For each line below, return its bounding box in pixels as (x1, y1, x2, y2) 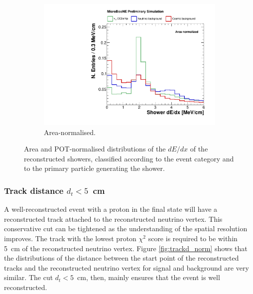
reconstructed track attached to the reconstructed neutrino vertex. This (4, 213, 223, 224)
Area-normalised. (44, 127, 96, 137)
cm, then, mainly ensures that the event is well (77, 272, 220, 283)
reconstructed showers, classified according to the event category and (24, 153, 234, 163)
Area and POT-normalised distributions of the (24, 144, 166, 154)
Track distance (4, 184, 64, 196)
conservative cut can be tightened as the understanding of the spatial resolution (4, 223, 248, 234)
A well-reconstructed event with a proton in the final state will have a (4, 204, 218, 214)
